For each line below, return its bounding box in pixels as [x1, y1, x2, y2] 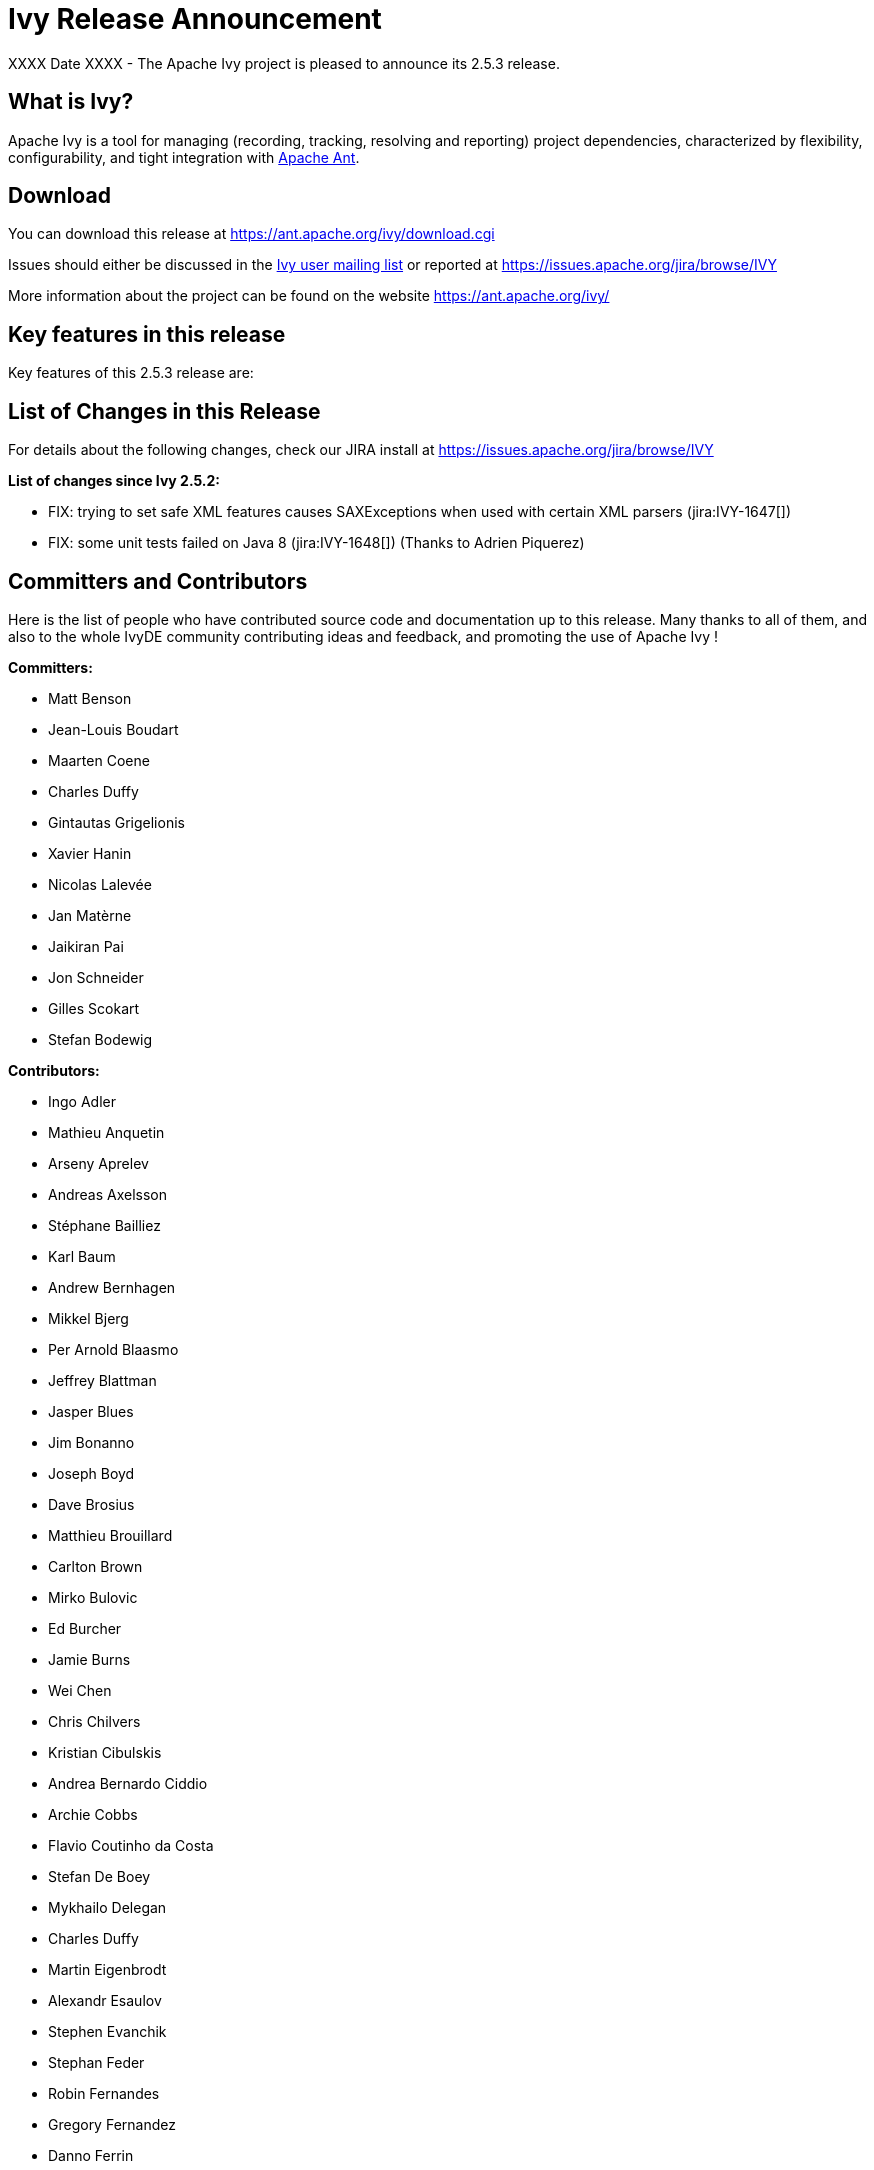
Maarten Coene [48, 751, 150, 769]
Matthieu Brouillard [48, 1526, 173, 1544]
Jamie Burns [48, 1650, 131, 1668]
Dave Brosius [48, 1495, 135, 1513]
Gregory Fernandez [48, 2115, 176, 2133]
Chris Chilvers [48, 1712, 141, 1730]
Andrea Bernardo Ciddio [48, 1774, 208, 1792]
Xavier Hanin [48, 844, 132, 862]
